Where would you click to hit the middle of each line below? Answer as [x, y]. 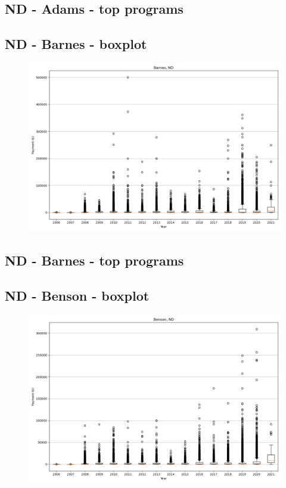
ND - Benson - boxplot [77, 296]
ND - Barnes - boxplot [76, 44]
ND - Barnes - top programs [94, 260]
